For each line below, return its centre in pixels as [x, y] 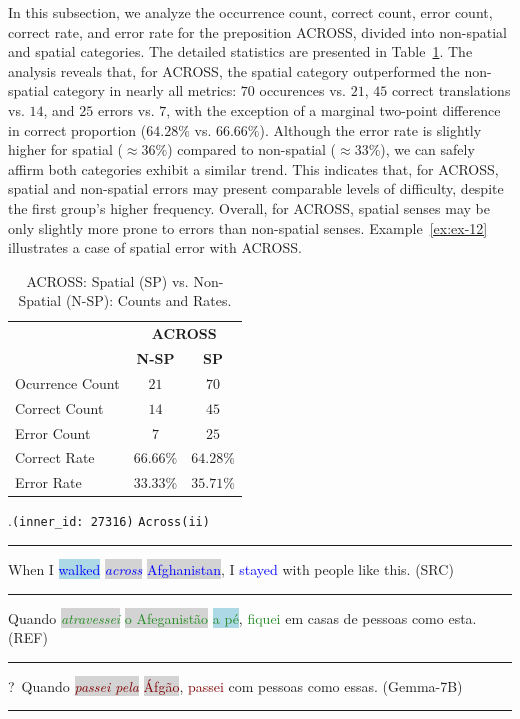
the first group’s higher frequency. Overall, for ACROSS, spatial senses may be [249, 207]
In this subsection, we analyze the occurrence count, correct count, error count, [250, 12]
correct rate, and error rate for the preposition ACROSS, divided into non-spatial [257, 31]
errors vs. [126, 109]
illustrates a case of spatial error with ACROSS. [155, 247]
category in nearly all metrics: [145, 90]
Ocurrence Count [67, 382]
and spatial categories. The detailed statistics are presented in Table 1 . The [240, 51]
